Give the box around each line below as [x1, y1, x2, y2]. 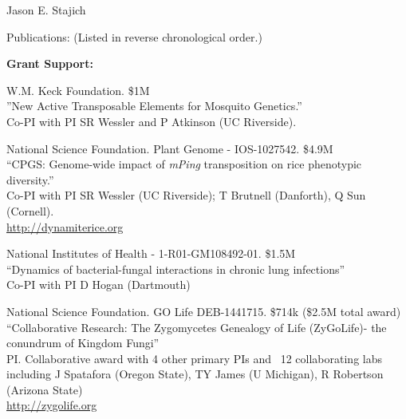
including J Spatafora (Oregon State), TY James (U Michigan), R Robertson [6, 366, 384, 382]
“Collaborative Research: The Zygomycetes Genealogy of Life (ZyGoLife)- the [6, 318, 387, 335]
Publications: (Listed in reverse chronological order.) [6, 28, 262, 45]
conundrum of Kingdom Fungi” [6, 334, 160, 351]
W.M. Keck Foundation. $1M [6, 81, 150, 98]
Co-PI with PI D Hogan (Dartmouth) [6, 276, 191, 293]
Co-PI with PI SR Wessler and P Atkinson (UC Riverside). [6, 113, 297, 129]
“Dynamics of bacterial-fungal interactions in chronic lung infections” [6, 260, 345, 277]
